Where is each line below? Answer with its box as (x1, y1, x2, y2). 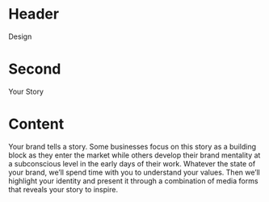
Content (8, 115, 65, 133)
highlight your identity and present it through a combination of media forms (8, 175, 258, 186)
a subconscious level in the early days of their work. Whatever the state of (8, 158, 256, 168)
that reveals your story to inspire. (8, 184, 119, 194)
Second (8, 60, 61, 78)
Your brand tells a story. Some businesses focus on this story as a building (8, 141, 257, 151)
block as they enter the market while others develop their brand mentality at (8, 150, 261, 160)
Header (8, 5, 59, 23)
